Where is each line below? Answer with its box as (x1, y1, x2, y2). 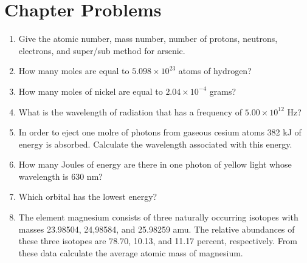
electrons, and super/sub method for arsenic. (18, 44, 185, 56)
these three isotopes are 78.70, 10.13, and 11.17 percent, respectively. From (18, 234, 297, 247)
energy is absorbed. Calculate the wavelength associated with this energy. (18, 137, 292, 150)
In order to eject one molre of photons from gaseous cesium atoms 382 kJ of (18, 126, 302, 138)
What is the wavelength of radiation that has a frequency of (18, 105, 243, 118)
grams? (209, 84, 236, 97)
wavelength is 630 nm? (18, 169, 103, 182)
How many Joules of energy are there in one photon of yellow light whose (18, 158, 292, 171)
